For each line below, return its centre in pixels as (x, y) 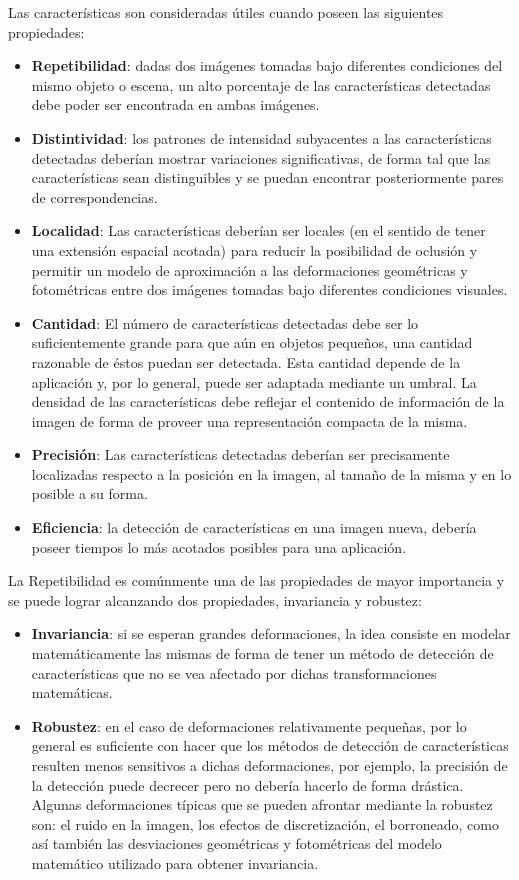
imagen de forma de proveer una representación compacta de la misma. (249, 420)
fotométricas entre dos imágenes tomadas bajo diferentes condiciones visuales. (269, 289)
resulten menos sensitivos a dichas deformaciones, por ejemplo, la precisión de (269, 765)
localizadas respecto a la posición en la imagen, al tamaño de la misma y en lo (271, 473)
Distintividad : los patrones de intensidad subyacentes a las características (261, 137)
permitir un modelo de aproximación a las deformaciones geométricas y (249, 269)
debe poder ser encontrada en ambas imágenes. (175, 104)
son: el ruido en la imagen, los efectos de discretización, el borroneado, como (265, 823)
